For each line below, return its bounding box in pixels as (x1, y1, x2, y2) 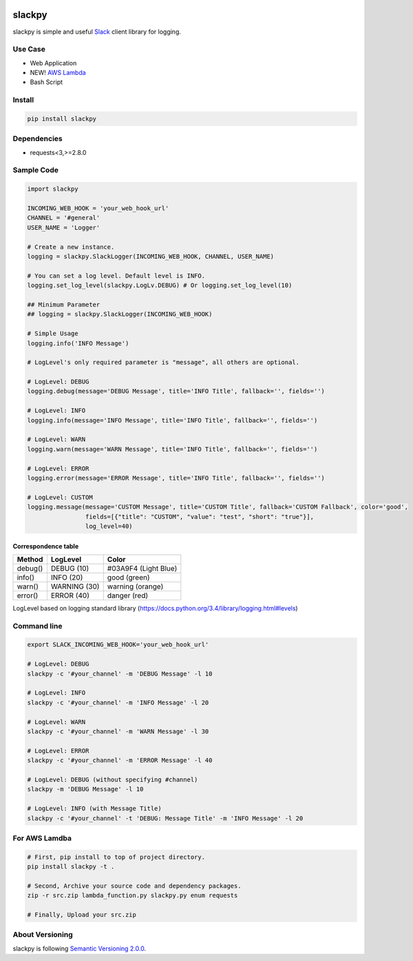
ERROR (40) (50, 591, 89, 600)
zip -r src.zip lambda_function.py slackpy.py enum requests (27, 891, 238, 900)
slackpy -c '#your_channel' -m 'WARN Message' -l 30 (27, 727, 209, 735)
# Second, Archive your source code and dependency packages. (27, 882, 242, 889)
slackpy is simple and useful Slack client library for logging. (12, 28, 182, 36)
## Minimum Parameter (27, 300, 100, 308)
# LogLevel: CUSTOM (27, 493, 93, 501)
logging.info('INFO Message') (27, 339, 129, 347)
